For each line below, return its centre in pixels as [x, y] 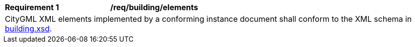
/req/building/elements [154, 7]
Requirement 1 [32, 7]
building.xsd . [29, 29]
